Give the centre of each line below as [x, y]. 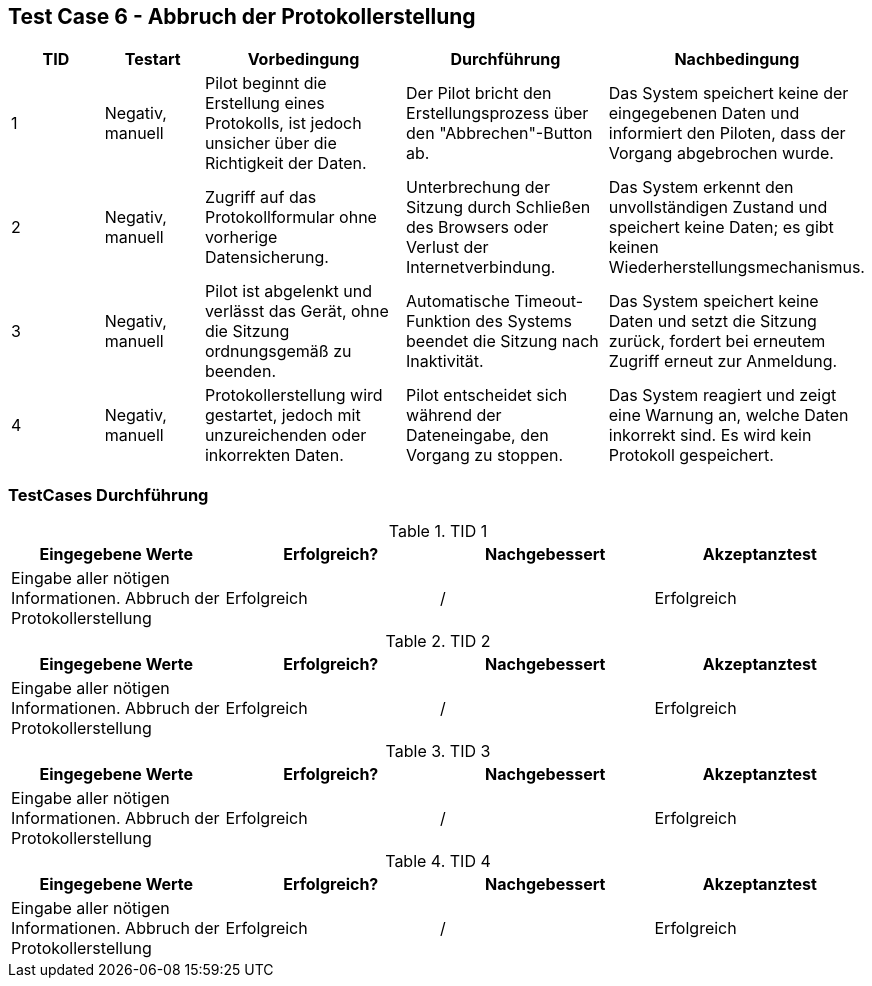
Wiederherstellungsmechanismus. [736, 267]
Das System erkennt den [701, 187]
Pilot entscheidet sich [487, 395]
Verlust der [447, 247]
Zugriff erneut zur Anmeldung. [723, 361]
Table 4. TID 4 [438, 861]
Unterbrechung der [478, 187]
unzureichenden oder [285, 435]
